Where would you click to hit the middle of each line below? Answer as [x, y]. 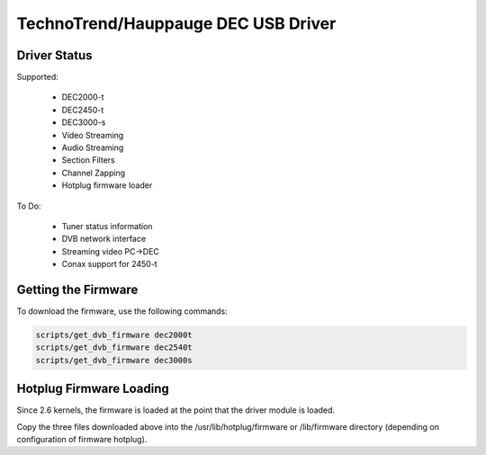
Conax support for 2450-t [109, 264]
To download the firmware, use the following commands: [122, 311]
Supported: [37, 77]
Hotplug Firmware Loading [93, 389]
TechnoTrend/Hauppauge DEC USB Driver [176, 23]
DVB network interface [104, 239]
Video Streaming [93, 135]
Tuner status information [107, 226]
